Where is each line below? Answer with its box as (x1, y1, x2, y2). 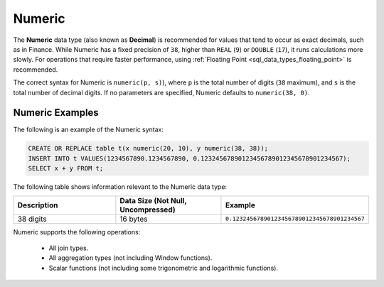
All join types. (48, 244, 89, 252)
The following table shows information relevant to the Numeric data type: (13, 183, 228, 191)
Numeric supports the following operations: (13, 227, 141, 236)
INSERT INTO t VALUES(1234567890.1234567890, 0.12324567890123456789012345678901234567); (28, 154, 351, 163)
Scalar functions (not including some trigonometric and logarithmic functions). (48, 264, 279, 272)
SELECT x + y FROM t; (28, 164, 104, 173)
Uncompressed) (119, 205, 176, 215)
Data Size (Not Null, (119, 195, 187, 205)
